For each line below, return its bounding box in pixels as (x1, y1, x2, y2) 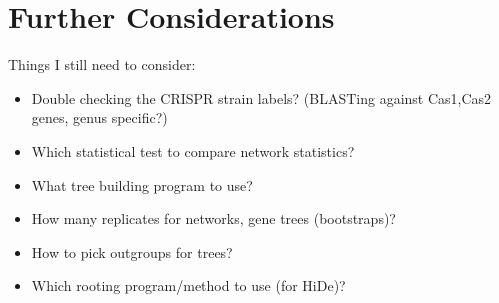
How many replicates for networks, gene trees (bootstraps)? (31, 208, 396, 229)
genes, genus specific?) (31, 107, 168, 128)
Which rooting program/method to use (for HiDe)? (31, 275, 346, 296)
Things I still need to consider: (8, 54, 196, 75)
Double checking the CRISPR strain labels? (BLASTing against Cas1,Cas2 (31, 87, 492, 108)
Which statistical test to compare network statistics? (31, 140, 355, 161)
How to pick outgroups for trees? (31, 241, 233, 262)
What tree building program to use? (31, 174, 253, 195)
